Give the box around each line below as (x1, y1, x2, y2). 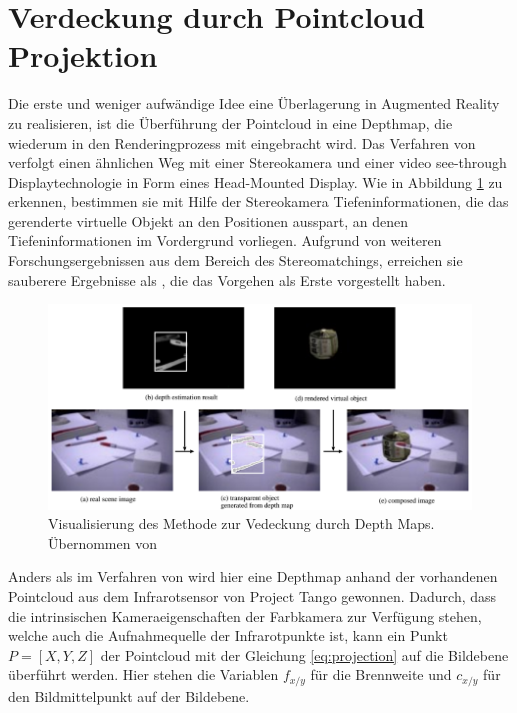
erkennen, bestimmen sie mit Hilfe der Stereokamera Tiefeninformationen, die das (8, 191, 509, 212)
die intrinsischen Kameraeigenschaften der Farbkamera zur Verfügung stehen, (8, 605, 482, 626)
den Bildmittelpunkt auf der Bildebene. (8, 685, 250, 706)
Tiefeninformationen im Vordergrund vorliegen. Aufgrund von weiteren (8, 230, 442, 251)
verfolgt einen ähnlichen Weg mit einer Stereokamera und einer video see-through (8, 152, 507, 173)
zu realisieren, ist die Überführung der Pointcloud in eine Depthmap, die (8, 112, 453, 133)
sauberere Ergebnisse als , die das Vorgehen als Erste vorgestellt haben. (8, 269, 446, 290)
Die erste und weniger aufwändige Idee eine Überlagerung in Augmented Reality (8, 93, 500, 114)
